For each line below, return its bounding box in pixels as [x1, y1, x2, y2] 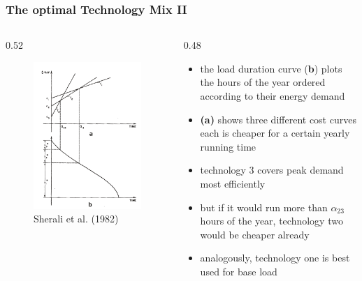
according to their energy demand [200, 89, 345, 102]
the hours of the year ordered [200, 75, 326, 89]
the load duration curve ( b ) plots [200, 61, 342, 75]
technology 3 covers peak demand [200, 162, 344, 177]
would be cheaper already [200, 227, 310, 241]
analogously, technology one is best [200, 250, 350, 265]
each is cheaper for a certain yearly [200, 126, 350, 140]
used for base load [200, 264, 277, 278]
